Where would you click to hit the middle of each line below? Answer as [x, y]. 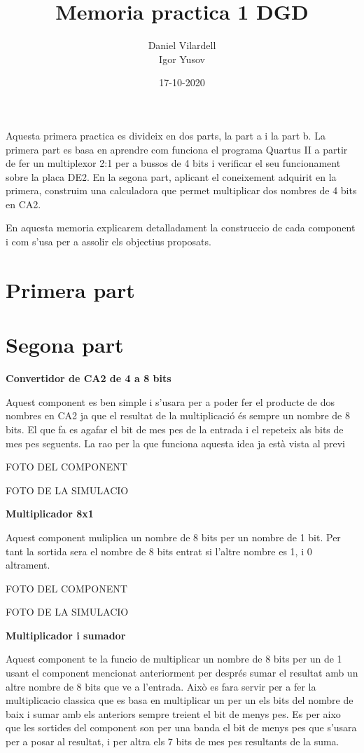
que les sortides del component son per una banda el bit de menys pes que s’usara [181, 727]
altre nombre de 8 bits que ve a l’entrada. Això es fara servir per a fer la [161, 686]
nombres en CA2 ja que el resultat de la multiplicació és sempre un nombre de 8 [178, 415]
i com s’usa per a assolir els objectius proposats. [108, 242]
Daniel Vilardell [182, 45]
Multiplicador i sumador [66, 635]
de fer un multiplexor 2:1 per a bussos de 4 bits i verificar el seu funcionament [173, 163]
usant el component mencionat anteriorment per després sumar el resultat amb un [182, 673]
